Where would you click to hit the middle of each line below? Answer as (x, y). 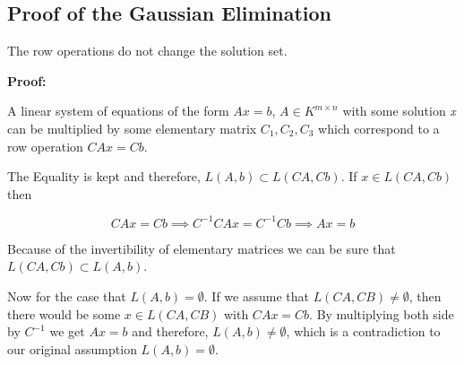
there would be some (64, 313)
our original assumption (72, 348)
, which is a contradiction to (363, 331)
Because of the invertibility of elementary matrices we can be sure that (202, 248)
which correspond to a (379, 128)
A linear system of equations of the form (118, 111)
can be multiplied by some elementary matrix (132, 128)
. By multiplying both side (382, 313)
